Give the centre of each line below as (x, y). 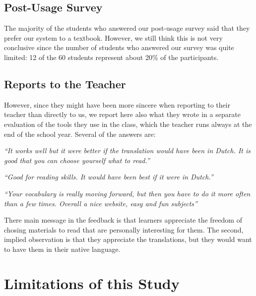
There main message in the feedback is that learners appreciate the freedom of (123, 220)
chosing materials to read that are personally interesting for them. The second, (124, 229)
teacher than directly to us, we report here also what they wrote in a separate (122, 114)
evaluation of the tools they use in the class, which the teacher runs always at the (128, 124)
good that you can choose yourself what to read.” (77, 160)
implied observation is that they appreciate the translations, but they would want (128, 239)
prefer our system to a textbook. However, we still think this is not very (113, 37)
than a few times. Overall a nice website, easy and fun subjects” (101, 203)
